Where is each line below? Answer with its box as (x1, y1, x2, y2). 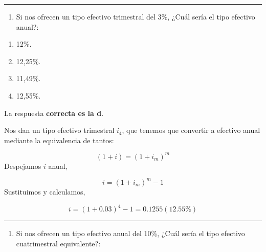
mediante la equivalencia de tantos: (4, 134, 114, 145)
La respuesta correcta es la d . (4, 107, 104, 118)
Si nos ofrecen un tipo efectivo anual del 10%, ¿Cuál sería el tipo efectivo (16, 228, 245, 239)
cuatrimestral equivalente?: (16, 238, 101, 248)
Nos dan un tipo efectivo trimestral (4, 125, 115, 135)
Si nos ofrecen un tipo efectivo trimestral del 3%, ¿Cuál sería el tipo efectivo (16, 11, 255, 22)
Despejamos (4, 160, 41, 171)
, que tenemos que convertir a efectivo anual (122, 125, 260, 135)
